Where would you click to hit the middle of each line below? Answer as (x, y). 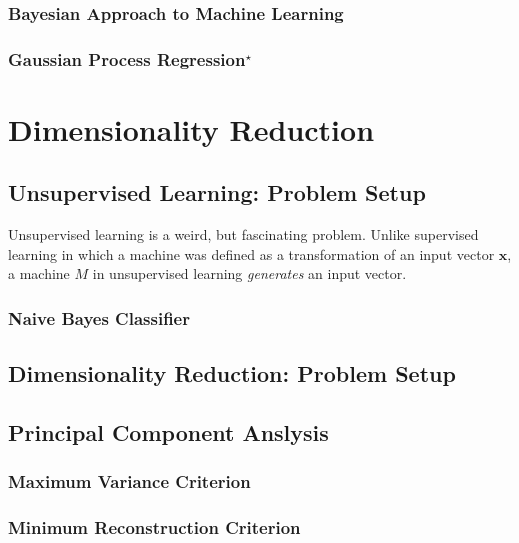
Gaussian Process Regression (127, 58)
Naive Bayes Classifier (99, 317)
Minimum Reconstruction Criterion (154, 527)
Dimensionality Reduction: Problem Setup (232, 373)
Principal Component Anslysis (168, 432)
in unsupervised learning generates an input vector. (249, 273)
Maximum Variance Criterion (129, 481)
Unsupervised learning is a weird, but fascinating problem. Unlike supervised (243, 234)
